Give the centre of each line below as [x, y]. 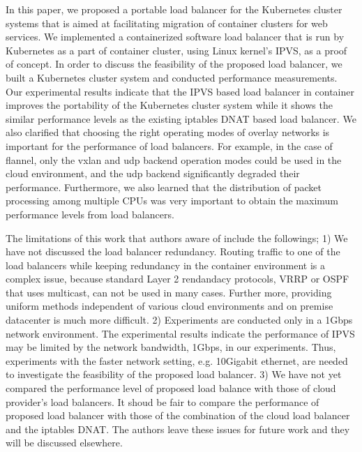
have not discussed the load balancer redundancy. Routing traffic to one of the [173, 251]
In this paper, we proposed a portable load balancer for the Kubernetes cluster [174, 9]
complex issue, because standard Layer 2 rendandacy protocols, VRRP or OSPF [178, 279]
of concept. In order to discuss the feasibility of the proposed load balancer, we [174, 64]
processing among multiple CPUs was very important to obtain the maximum [172, 201]
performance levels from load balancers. [90, 214]
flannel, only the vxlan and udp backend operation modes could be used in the [174, 159]
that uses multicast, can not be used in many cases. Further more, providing [169, 292]
